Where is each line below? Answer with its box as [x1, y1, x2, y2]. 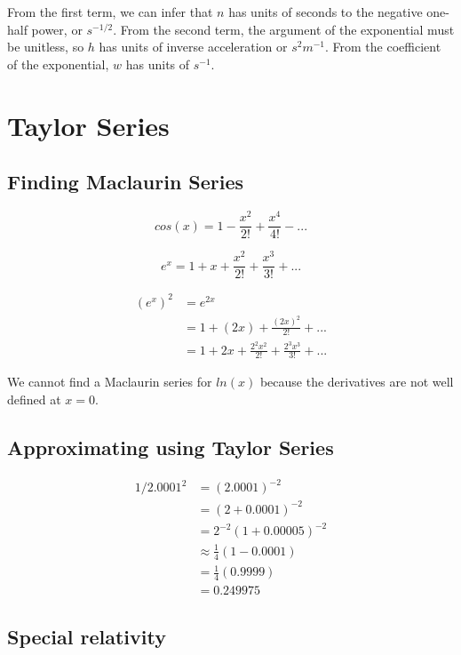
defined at [7, 390, 61, 409]
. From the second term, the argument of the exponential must [113, 20, 455, 38]
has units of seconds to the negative [228, 3, 423, 20]
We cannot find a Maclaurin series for [7, 372, 212, 391]
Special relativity [7, 622, 166, 650]
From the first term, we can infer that [7, 3, 213, 20]
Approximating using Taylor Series [7, 434, 334, 461]
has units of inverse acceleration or [99, 37, 288, 56]
